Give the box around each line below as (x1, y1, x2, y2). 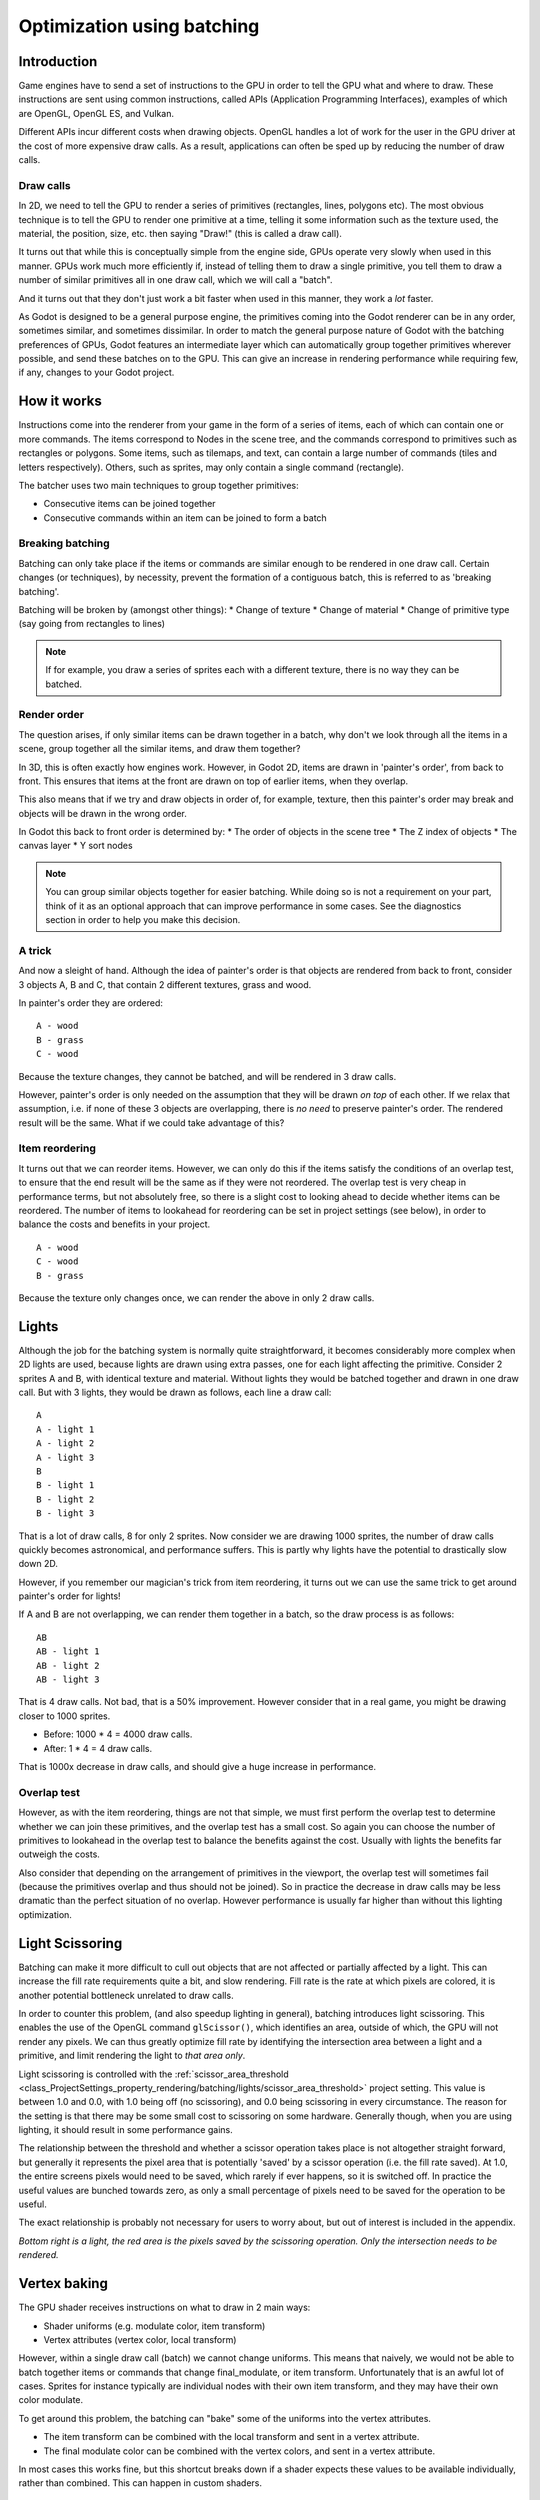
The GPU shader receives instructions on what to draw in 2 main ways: (18, 2301, 311, 2314)
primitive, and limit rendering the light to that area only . (18, 2050, 246, 2062)
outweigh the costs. (18, 1848, 100, 1860)
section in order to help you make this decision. (45, 914, 241, 926)
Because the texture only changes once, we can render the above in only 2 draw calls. (18, 1291, 375, 1304)
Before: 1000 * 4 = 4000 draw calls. (43, 1728, 193, 1740)
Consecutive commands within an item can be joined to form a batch (43, 511, 327, 524)
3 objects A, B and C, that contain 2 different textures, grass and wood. (18, 978, 312, 990)
